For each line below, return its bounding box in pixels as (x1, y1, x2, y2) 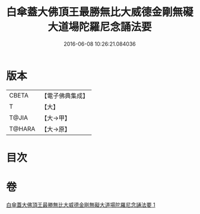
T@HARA (9, 124, 36, 133)
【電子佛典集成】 (41, 92, 89, 100)
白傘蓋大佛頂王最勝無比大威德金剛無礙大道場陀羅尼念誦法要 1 (6, 201, 155, 208)
